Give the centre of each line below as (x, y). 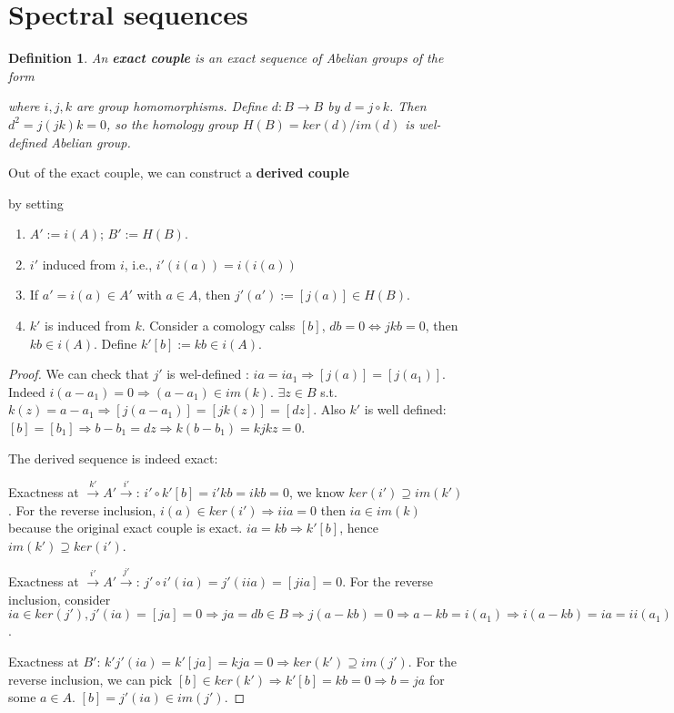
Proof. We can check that (79, 374)
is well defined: (405, 409)
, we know (317, 492)
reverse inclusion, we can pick (91, 679)
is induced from (88, 326)
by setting (36, 203)
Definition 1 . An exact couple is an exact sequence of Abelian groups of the (226, 58)
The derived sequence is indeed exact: (113, 458)
